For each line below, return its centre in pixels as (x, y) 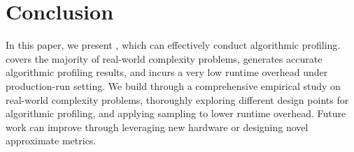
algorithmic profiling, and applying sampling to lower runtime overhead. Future (176, 113)
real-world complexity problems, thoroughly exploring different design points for (177, 99)
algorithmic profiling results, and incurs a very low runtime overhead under (167, 72)
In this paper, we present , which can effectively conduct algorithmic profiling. (173, 45)
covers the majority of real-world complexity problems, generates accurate (164, 58)
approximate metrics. (51, 140)
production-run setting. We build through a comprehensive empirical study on (173, 85)
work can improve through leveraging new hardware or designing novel (157, 127)
